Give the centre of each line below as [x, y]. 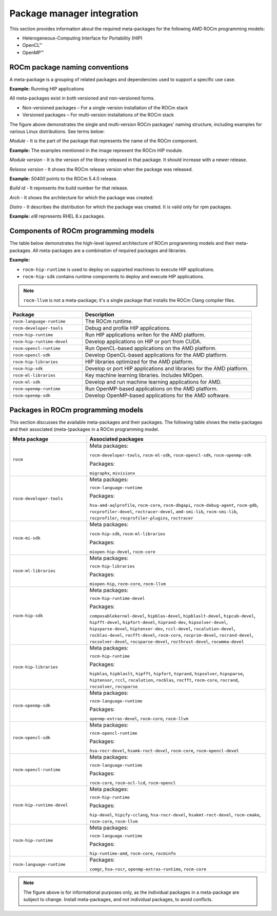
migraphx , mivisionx [112, 473]
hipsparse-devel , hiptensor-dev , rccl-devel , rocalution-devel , [163, 628]
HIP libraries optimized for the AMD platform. [139, 362]
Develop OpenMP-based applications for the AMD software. [157, 395]
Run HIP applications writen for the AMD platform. [145, 335]
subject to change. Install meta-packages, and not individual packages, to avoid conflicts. [118, 900]
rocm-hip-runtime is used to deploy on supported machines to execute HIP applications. [118, 269]
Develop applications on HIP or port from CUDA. [143, 341]
